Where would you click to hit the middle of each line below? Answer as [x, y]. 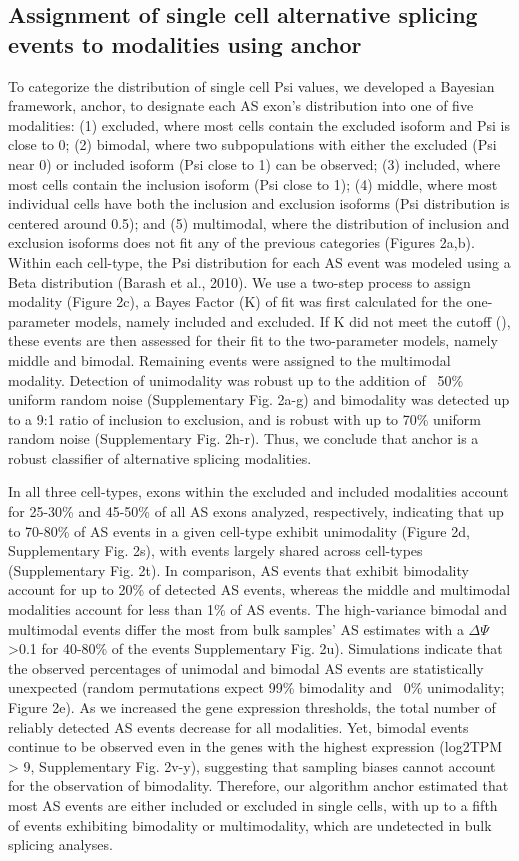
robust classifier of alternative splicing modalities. [160, 457]
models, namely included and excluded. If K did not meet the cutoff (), [292, 320]
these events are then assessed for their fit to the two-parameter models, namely [253, 340]
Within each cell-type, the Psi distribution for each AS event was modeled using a [259, 261]
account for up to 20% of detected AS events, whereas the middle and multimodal [259, 589]
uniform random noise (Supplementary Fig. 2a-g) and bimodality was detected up [259, 399]
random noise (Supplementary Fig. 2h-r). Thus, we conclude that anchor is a [243, 438]
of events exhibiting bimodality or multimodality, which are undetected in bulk [250, 824]
